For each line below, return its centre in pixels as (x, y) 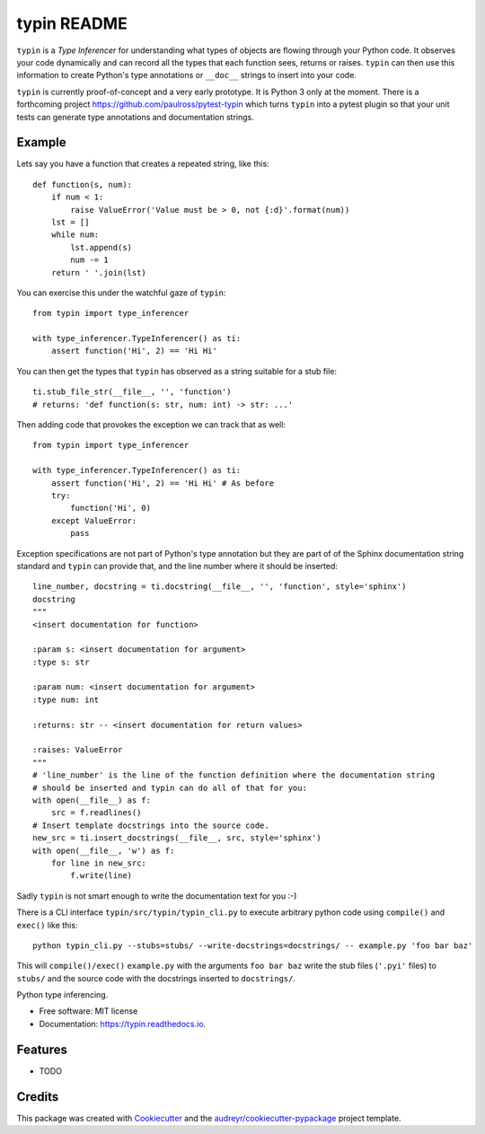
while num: (75, 235)
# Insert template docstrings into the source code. (151, 825)
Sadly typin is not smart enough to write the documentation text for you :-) (157, 896)
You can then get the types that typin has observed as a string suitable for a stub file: (176, 371)
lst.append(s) (101, 247)
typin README (72, 23)
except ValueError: (94, 520)
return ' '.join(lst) (99, 273)
